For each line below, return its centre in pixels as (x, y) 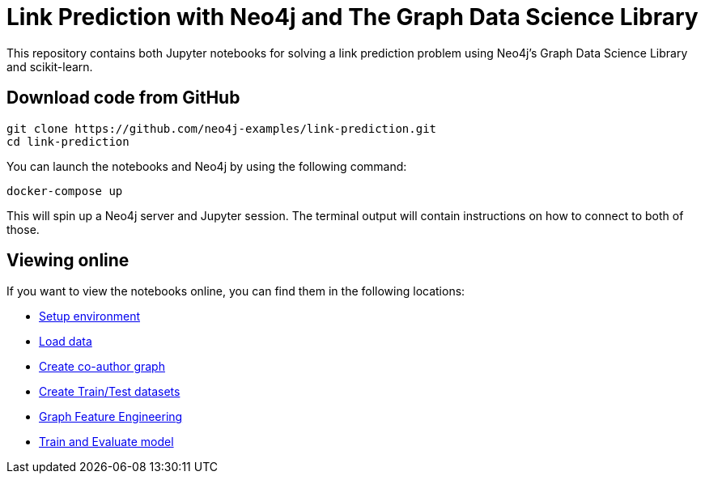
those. (23, 229)
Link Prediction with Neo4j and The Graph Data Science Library (352, 17)
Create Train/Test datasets (110, 392)
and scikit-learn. (50, 66)
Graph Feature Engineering (111, 417)
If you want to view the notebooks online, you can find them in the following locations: (236, 291)
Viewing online (68, 261)
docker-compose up (65, 191)
